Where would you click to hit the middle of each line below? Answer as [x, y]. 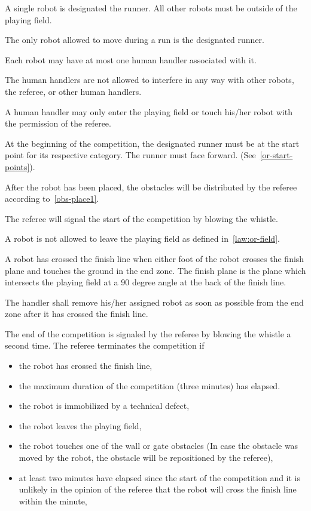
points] [17, 166]
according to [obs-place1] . [52, 198]
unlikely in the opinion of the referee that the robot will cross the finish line [158, 489]
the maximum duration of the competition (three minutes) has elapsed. [150, 385]
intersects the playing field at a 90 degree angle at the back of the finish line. [146, 282]
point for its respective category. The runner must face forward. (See [130, 155]
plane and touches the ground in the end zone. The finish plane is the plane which [155, 270]
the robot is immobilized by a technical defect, [104, 406]
